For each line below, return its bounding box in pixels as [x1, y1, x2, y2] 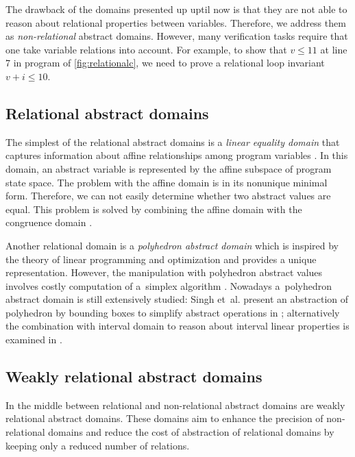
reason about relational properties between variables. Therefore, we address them [5, 15, 346, 29]
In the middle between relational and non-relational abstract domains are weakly [5, 397, 345, 412]
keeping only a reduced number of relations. [5, 438, 190, 452]
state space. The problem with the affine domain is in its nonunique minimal [5, 175, 328, 189]
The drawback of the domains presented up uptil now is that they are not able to [5, 2, 347, 16]
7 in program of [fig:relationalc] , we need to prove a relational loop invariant [5, 55, 325, 70]
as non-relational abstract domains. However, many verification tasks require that [5, 29, 348, 43]
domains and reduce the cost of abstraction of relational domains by [48, 425, 334, 439]
